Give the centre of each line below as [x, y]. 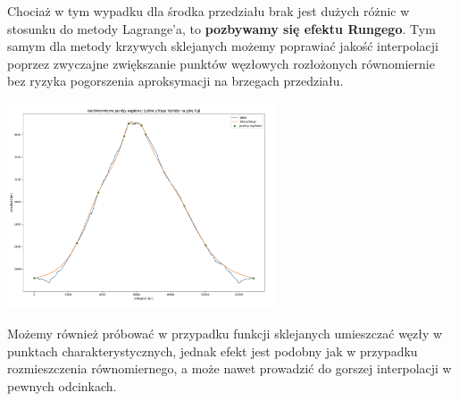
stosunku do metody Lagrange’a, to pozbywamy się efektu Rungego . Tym [221, 28]
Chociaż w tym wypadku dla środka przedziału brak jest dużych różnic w [209, 11]
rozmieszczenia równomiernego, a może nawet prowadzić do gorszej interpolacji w [229, 368]
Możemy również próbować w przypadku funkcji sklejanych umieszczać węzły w [225, 334]
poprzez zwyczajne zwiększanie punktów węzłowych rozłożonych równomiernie [221, 63]
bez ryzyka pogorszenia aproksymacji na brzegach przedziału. [175, 81]
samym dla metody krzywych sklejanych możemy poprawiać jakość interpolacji [223, 46]
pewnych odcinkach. [62, 385]
